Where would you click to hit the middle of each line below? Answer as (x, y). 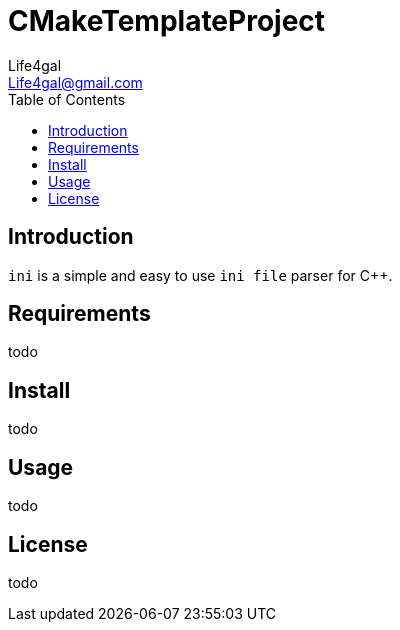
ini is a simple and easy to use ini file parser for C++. (200, 275)
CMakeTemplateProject (167, 21)
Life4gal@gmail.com (75, 82)
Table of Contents (67, 99)
